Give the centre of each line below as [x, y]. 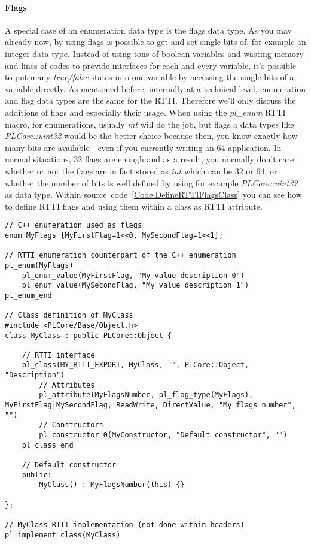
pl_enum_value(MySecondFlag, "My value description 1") [135, 285]
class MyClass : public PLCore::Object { [89, 335]
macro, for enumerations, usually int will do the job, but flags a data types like [150, 124]
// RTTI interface [58, 355]
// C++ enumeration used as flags [74, 226]
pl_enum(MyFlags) [39, 265]
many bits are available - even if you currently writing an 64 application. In [143, 147]
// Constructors [71, 425]
